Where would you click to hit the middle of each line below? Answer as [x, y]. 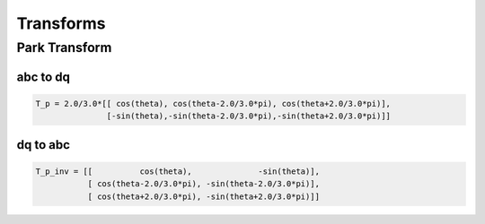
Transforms [62, 23]
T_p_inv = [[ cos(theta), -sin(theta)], [178, 171]
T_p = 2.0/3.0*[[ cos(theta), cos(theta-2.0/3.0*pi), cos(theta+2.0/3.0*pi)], [213, 103]
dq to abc [44, 145]
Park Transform [64, 47]
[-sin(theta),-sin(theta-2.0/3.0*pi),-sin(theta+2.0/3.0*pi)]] [248, 116]
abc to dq [44, 77]
